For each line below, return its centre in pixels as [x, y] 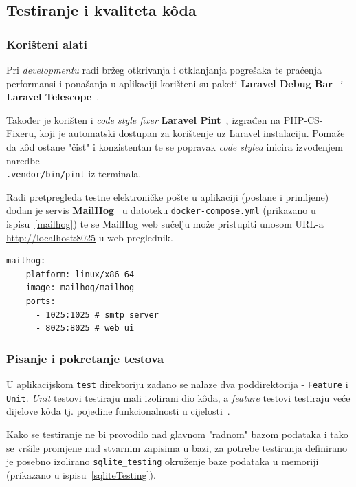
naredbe [23, 160]
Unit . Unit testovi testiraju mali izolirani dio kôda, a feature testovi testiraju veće [178, 397]
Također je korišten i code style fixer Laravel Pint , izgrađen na [143, 119]
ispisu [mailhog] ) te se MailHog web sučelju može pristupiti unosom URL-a [165, 224]
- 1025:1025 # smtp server [97, 315]
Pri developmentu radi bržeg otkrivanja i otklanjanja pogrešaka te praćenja [164, 69]
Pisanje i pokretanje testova [85, 358]
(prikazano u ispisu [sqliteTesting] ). [81, 474]
